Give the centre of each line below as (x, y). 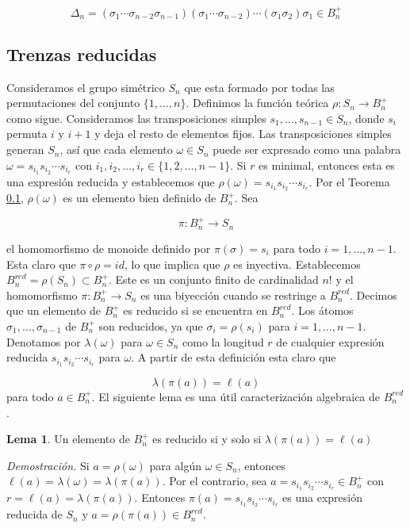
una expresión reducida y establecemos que (111, 181)
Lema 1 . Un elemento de (68, 439)
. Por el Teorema (349, 181)
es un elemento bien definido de (140, 198)
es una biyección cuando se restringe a (233, 295)
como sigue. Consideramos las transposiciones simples (136, 118)
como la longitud (223, 341)
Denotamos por (44, 341)
